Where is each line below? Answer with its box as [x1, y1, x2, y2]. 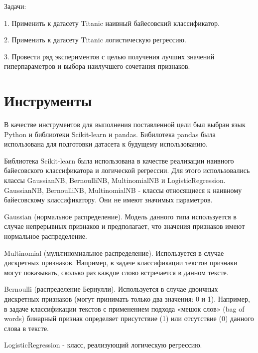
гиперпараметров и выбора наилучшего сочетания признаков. [4, 61, 190, 71]
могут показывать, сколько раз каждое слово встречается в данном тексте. [4, 267, 229, 277]
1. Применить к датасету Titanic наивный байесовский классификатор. [4, 17, 220, 28]
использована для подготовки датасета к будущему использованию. [4, 139, 208, 149]
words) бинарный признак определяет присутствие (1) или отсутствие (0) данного [4, 313, 254, 324]
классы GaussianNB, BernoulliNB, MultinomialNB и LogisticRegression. [4, 175, 226, 185]
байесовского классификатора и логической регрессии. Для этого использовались [4, 165, 250, 176]
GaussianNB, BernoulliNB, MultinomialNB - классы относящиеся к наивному [4, 184, 242, 195]
